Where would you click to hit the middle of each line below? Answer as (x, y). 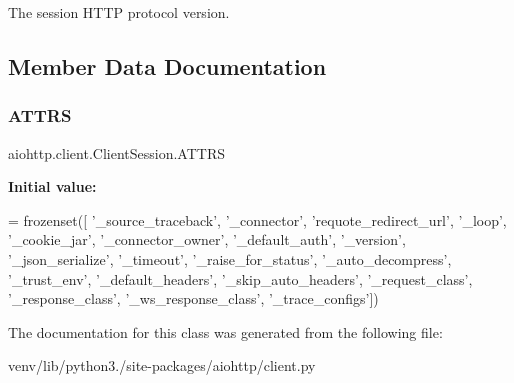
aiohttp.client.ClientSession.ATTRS (116, 152)
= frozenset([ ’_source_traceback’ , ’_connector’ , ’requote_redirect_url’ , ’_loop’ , (257, 219)
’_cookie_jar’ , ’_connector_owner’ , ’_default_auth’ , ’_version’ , (207, 239)
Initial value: (52, 186)
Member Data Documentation (167, 65)
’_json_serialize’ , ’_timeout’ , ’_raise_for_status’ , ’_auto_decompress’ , (230, 258)
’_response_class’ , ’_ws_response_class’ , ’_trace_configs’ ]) (193, 298)
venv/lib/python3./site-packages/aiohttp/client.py (162, 365)
